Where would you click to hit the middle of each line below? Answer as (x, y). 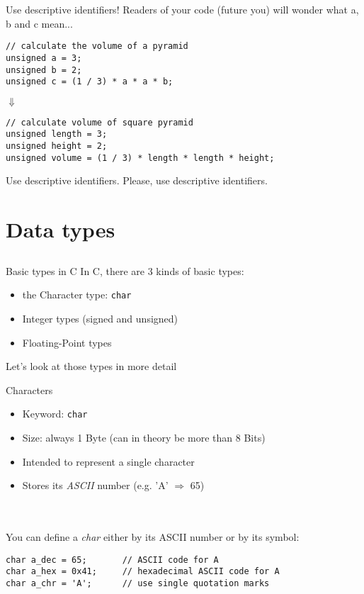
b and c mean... (39, 23)
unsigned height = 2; (57, 146)
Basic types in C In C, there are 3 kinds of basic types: (125, 270)
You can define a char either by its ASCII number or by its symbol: (153, 537)
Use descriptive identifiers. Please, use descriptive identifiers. (137, 180)
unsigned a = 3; (44, 58)
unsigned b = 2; (44, 70)
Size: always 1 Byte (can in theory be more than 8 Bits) (144, 438)
